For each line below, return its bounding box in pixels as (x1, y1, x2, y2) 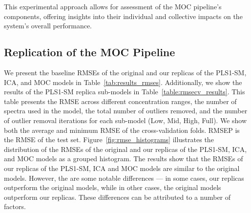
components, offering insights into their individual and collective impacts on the (4, 11, 243, 21)
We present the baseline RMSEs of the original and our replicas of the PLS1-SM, (4, 67, 247, 77)
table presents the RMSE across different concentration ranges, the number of (4, 96, 237, 106)
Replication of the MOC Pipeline (4, 44, 175, 60)
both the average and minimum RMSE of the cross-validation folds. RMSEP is (4, 125, 240, 135)
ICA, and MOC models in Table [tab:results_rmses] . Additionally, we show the (4, 77, 242, 87)
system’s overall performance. (4, 21, 92, 31)
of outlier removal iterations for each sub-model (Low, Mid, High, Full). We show (4, 115, 247, 125)
